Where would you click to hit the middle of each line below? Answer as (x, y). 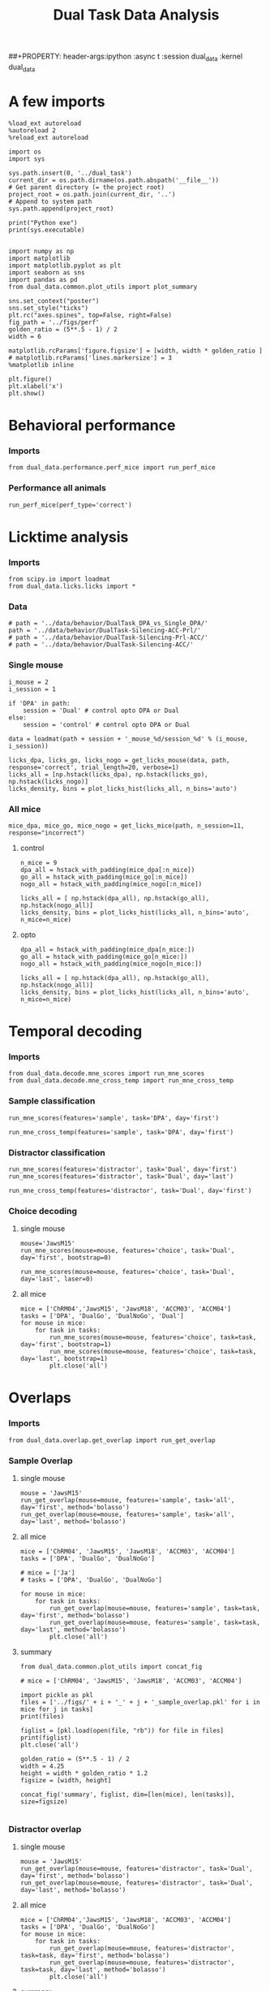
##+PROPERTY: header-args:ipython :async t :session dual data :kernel (126, 57)
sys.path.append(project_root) (61, 209)
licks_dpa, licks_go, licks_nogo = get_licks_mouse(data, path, (119, 760)
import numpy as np (41, 251)
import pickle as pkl (56, 1695)
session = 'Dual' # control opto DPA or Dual (101, 710)
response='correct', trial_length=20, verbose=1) (94, 767)
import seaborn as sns (47, 272)
